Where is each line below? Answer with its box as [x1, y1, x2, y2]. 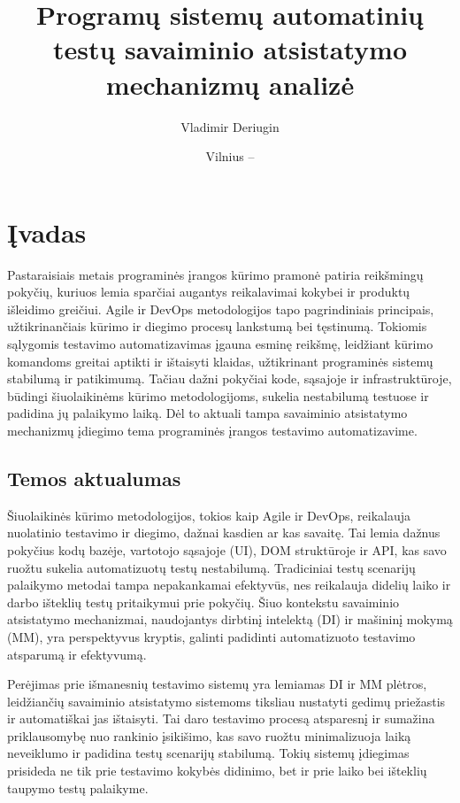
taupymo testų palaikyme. [7, 778, 149, 797]
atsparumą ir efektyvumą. [7, 645, 147, 663]
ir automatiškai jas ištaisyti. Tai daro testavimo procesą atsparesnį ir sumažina [7, 709, 435, 728]
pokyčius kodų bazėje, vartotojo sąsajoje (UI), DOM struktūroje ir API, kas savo [7, 540, 447, 559]
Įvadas [7, 213, 87, 250]
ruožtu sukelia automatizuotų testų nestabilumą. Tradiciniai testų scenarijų [7, 558, 416, 576]
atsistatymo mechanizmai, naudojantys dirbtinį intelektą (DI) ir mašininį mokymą [7, 610, 453, 629]
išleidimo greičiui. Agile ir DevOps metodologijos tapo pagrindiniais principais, [7, 299, 434, 318]
